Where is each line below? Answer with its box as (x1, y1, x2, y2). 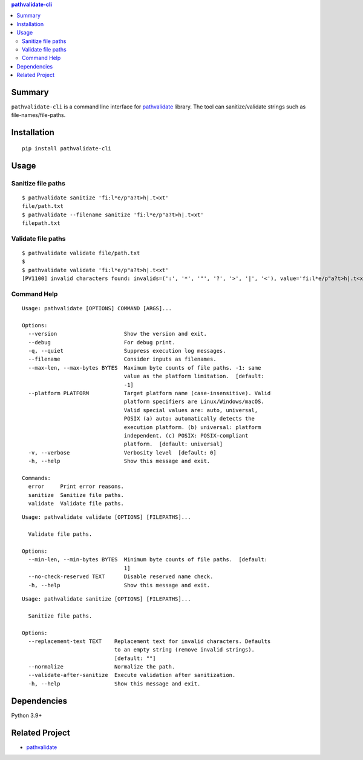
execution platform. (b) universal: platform (123, 424, 261, 430)
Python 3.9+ (11, 712, 42, 719)
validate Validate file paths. (28, 500, 124, 507)
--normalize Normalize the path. (28, 664, 175, 670)
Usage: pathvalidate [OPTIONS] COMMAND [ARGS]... (22, 305, 172, 312)
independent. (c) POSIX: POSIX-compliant (123, 432, 249, 439)
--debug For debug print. (28, 339, 175, 345)
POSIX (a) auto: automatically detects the (123, 415, 255, 422)
